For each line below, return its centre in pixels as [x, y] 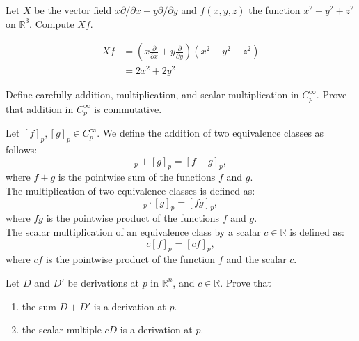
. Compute [52, 23]
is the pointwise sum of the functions [137, 177]
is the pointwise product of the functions [133, 218]
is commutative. [128, 108]
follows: [22, 150]
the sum [39, 306]
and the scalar [256, 259]
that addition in [40, 108]
